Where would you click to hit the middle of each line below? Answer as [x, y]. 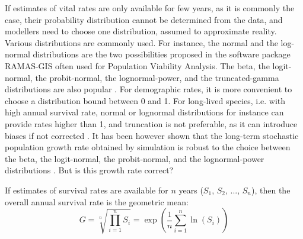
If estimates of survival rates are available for [87, 190]
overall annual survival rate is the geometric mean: [97, 201]
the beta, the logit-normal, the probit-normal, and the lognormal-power [135, 158]
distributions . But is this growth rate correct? [89, 170]
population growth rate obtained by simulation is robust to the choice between [148, 147]
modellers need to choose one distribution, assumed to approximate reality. [141, 31]
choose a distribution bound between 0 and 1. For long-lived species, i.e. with [145, 100]
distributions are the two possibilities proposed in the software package [162, 54]
